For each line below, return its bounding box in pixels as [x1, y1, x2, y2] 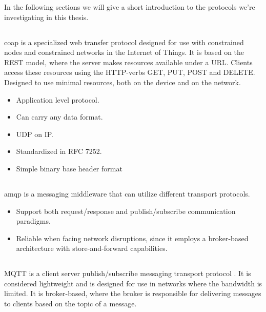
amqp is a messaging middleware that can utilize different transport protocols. [4, 188, 250, 199]
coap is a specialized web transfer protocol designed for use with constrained [4, 36, 244, 47]
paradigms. [16, 216, 51, 226]
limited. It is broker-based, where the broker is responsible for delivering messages [4, 288, 261, 299]
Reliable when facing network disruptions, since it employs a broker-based [16, 232, 249, 243]
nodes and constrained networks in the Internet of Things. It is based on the [4, 47, 244, 57]
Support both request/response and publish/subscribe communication [16, 205, 236, 216]
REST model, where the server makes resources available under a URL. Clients [4, 56, 253, 67]
